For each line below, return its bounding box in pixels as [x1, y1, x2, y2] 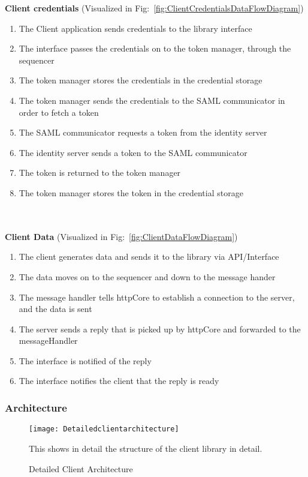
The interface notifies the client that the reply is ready [19, 374, 219, 387]
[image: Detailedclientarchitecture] [29, 425, 179, 434]
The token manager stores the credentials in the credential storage [19, 74, 262, 86]
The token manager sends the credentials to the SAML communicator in [19, 94, 285, 106]
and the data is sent [19, 302, 92, 315]
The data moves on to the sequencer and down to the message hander [19, 270, 276, 283]
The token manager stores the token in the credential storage [19, 186, 243, 199]
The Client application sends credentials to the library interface [19, 22, 252, 34]
